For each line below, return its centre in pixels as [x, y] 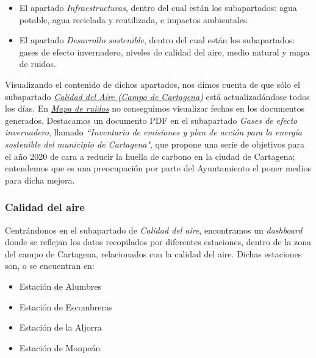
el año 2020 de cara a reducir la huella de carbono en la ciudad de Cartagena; [150, 156]
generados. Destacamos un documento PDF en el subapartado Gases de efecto [151, 120]
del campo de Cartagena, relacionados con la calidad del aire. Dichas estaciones [153, 253]
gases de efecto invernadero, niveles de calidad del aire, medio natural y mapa [164, 52]
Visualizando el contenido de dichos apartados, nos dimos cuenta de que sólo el [153, 84]
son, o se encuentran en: [50, 266]
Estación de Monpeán [60, 347]
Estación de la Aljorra [60, 327]
